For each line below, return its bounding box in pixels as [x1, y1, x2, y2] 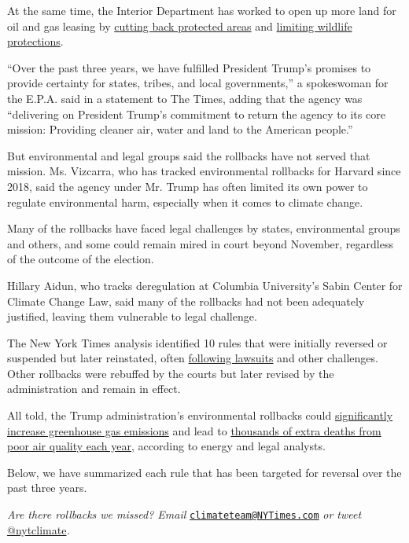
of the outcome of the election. [7, 251, 154, 267]
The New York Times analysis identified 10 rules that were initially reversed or [7, 334, 388, 350]
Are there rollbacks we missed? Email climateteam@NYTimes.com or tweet [7, 506, 362, 523]
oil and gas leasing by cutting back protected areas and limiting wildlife [7, 17, 352, 34]
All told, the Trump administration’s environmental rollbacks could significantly [7, 407, 393, 424]
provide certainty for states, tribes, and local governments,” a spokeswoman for [7, 75, 389, 91]
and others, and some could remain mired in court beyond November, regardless [7, 235, 393, 251]
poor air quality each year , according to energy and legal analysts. [7, 438, 326, 454]
